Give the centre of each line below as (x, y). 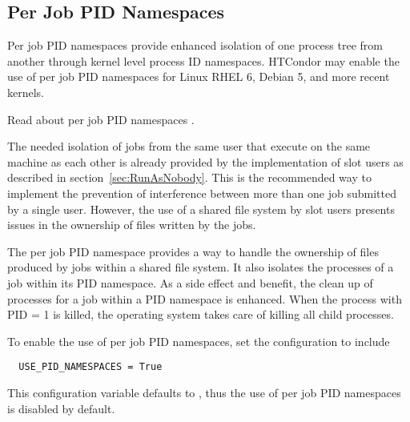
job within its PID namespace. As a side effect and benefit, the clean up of (190, 282)
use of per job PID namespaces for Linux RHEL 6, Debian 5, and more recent (199, 76)
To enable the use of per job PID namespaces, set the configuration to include (199, 341)
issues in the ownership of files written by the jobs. (132, 225)
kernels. (26, 92)
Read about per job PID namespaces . (101, 119)
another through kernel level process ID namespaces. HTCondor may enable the (203, 60)
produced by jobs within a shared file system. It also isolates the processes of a (201, 267)
